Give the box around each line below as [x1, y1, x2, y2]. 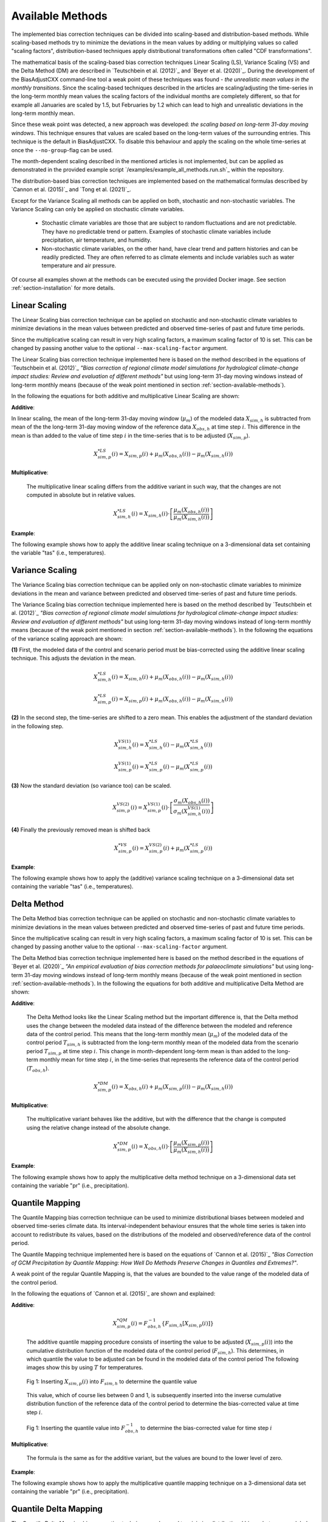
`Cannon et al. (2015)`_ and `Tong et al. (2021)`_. [11, 186, 132, 193]
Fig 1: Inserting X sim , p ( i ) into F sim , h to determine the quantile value [26, 1378, 197, 1386]
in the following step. [11, 722, 64, 730]
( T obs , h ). [26, 1064, 50, 1073]
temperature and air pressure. [41, 262, 117, 269]
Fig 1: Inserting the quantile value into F [26, 1425, 126, 1432]
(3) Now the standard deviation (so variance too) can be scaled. [11, 782, 171, 789]
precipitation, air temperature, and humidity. [41, 236, 152, 244]
